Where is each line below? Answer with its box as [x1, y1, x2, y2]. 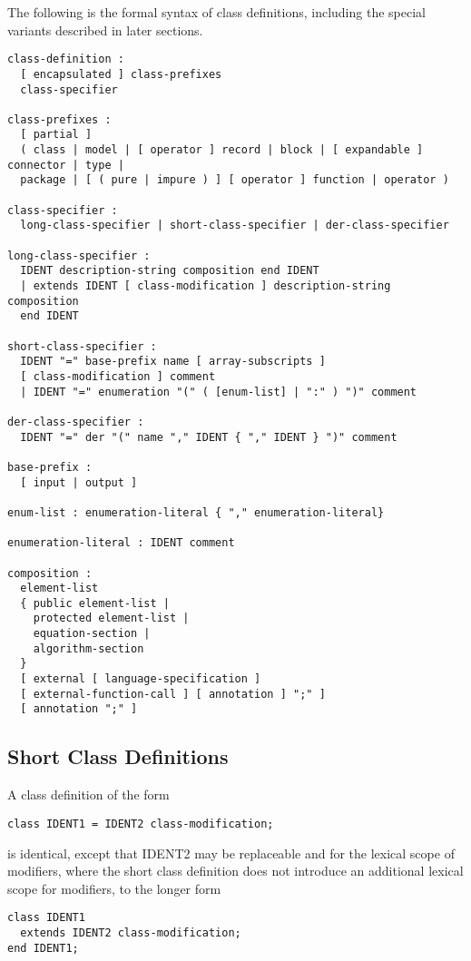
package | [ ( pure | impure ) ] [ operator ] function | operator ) [20, 173, 449, 187]
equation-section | [33, 627, 151, 641]
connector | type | [7, 158, 124, 172]
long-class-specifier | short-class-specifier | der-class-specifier [20, 219, 449, 232]
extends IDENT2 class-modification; [20, 926, 241, 939]
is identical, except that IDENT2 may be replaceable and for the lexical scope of [7, 843, 455, 862]
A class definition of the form [7, 785, 170, 804]
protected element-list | [33, 612, 190, 625]
